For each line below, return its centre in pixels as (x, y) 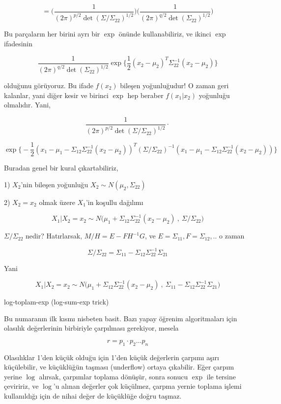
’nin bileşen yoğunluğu (55, 184)
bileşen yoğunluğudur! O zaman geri (174, 85)
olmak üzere (57, 202)
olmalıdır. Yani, (27, 105)
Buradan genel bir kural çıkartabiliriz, (61, 168)
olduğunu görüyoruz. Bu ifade (49, 85)
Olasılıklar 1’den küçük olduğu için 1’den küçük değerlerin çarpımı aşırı (112, 357)
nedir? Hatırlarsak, (54, 236)
